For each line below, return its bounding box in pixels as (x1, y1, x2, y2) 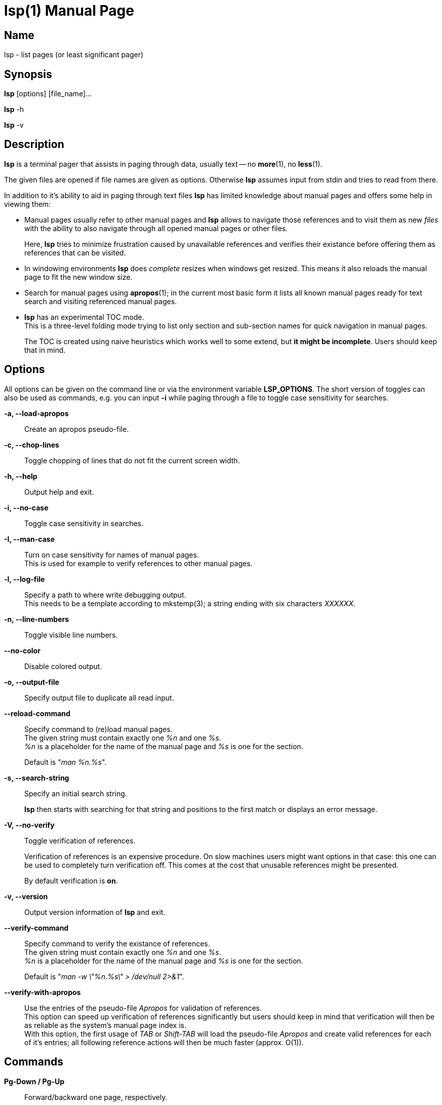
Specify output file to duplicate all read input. (24, 693, 174, 702)
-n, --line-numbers (4, 614, 69, 623)
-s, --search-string (4, 773, 69, 782)
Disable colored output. (24, 661, 102, 671)
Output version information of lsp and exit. (24, 907, 166, 916)
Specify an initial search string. (24, 789, 127, 798)
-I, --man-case (4, 534, 55, 543)
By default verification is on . (24, 876, 118, 885)
